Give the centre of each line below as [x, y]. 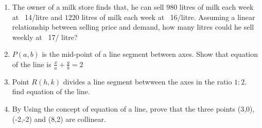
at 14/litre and [37, 17]
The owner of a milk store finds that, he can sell [88, 7]
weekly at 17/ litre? [45, 37]
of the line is [32, 64]
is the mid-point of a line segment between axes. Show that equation [150, 54]
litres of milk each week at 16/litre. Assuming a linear [168, 17]
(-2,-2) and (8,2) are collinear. [59, 119]
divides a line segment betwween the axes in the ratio [147, 81]
